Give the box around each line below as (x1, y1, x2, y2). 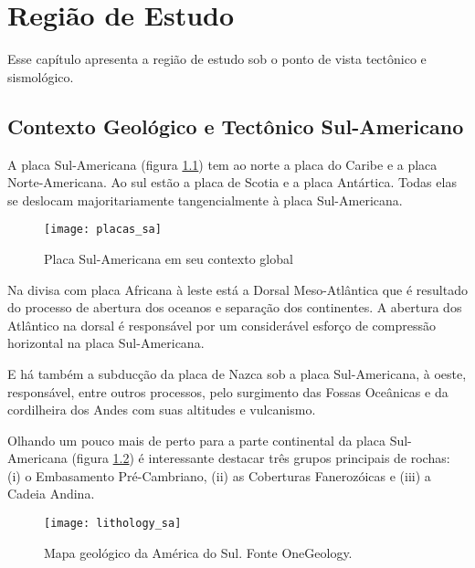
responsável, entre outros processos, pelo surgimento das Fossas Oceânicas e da (7, 382, 449, 401)
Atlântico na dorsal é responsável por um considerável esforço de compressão (7, 315, 436, 334)
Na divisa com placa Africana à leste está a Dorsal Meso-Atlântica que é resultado (7, 279, 468, 299)
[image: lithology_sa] (44, 517, 182, 531)
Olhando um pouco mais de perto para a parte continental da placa (7, 430, 385, 449)
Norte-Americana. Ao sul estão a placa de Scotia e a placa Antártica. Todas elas (7, 173, 457, 192)
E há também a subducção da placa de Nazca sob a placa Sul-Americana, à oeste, (7, 363, 467, 383)
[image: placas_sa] (44, 223, 162, 237)
